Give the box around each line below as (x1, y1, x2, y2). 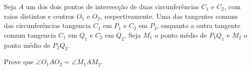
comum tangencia (4, 29, 56, 40)
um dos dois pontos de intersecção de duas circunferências (26, 1, 199, 11)
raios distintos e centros (4, 11, 75, 21)
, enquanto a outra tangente (157, 20, 241, 30)
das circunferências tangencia (4, 20, 91, 30)
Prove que (4, 56, 34, 67)
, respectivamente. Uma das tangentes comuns (100, 11, 238, 21)
